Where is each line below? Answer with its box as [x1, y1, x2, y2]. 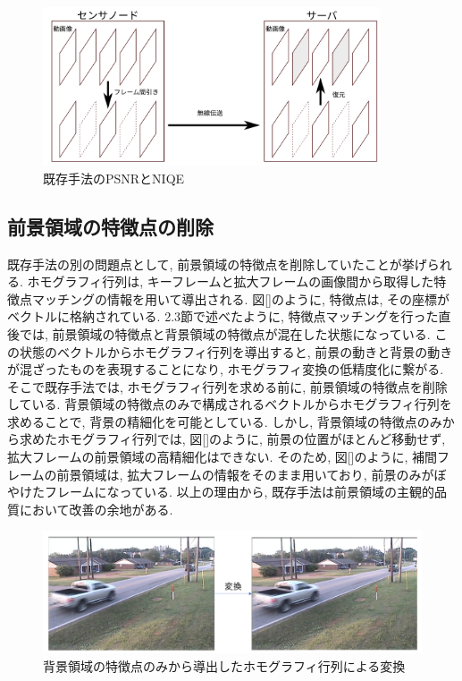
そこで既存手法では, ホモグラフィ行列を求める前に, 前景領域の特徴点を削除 [7, 377, 448, 396]
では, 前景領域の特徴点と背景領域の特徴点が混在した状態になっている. [19, 324, 431, 343]
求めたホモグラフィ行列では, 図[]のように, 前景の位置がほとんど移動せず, [19, 430, 446, 448]
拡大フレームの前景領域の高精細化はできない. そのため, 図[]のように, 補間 [7, 447, 438, 466]
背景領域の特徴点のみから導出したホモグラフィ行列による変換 [43, 656, 406, 675]
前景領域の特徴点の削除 [7, 212, 214, 240]
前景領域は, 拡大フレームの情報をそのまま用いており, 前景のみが [56, 464, 434, 483]
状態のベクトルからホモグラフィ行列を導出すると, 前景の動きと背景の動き [19, 342, 453, 361]
